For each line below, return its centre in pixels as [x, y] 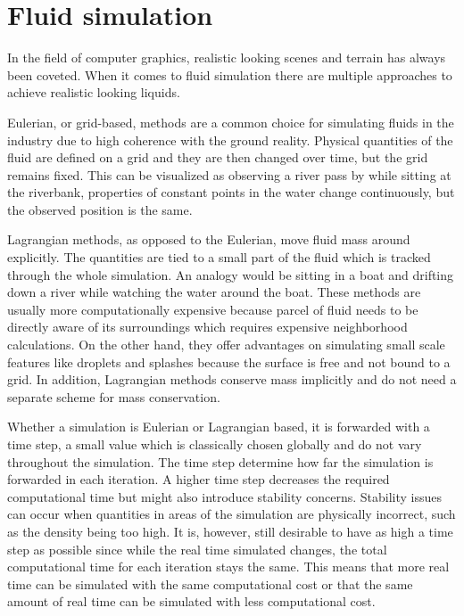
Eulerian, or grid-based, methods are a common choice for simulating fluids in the [231, 122]
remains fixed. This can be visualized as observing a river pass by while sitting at [229, 174]
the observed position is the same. [100, 209]
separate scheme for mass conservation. [114, 396]
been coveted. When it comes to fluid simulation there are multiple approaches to [230, 74]
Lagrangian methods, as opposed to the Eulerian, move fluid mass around [209, 239]
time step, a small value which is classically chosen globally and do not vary [215, 444]
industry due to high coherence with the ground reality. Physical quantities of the [230, 140]
